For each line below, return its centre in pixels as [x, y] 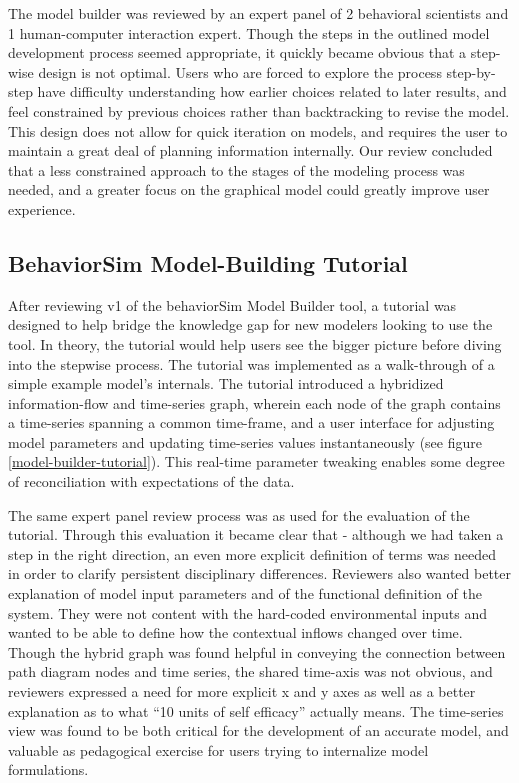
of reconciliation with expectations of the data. [151, 481]
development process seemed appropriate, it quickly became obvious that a [237, 52]
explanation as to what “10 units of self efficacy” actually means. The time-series [256, 710]
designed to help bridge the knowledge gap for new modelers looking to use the [250, 324]
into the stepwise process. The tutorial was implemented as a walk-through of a [251, 363]
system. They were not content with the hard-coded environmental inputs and [248, 612]
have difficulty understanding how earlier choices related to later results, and [272, 91]
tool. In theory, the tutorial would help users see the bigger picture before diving [255, 343]
